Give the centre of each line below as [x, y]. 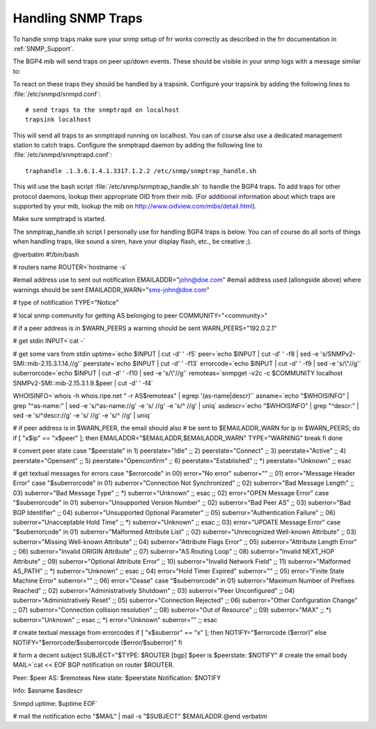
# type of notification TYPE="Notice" [66, 303]
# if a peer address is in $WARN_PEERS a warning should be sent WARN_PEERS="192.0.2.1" [145, 328]
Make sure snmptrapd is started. [60, 219]
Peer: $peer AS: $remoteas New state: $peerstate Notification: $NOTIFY [117, 677]
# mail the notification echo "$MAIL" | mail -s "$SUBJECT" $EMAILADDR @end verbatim [140, 716]
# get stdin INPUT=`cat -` [49, 341]
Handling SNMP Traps [78, 18]
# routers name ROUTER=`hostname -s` [70, 267]
